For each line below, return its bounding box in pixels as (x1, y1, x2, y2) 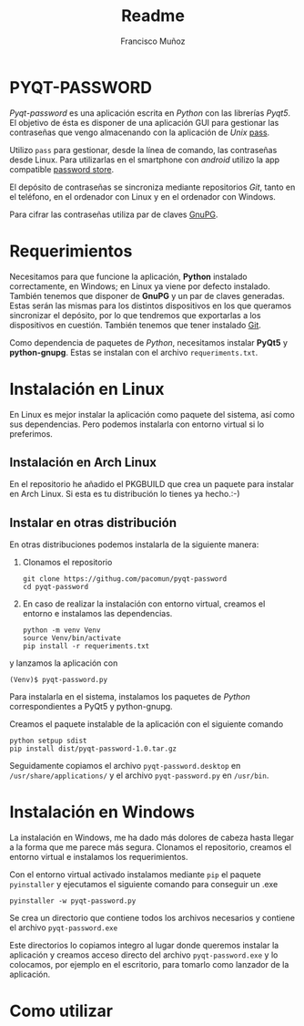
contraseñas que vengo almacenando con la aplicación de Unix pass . (9, 127, 270, 138)
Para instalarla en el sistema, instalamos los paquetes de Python (9, 691, 250, 702)
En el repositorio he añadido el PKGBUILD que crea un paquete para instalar (9, 479, 294, 490)
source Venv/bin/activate (22, 634, 121, 643)
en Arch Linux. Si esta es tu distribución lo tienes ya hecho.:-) (9, 489, 240, 500)
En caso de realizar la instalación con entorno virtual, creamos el (22, 598, 266, 609)
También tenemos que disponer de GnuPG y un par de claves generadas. (9, 290, 285, 301)
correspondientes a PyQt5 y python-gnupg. (9, 701, 173, 712)
